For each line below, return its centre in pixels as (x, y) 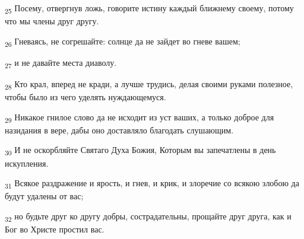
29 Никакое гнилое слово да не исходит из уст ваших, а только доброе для (140, 117)
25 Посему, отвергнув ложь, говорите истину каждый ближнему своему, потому (149, 9)
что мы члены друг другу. (52, 21)
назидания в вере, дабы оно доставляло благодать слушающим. (119, 130)
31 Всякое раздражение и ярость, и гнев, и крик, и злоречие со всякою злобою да (152, 184)
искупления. (27, 163)
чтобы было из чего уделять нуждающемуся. (85, 97)
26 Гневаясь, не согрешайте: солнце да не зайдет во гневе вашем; (123, 42)
